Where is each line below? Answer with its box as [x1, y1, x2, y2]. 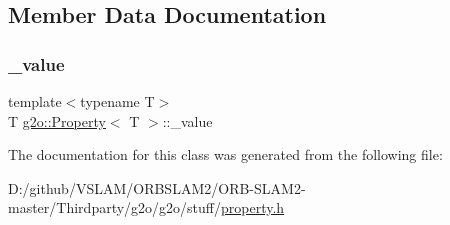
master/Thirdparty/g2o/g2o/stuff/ [8, 197, 222, 218]
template [8, 91, 62, 111]
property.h [221, 197, 285, 218]
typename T [80, 91, 155, 111]
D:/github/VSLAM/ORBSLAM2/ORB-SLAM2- [8, 177, 306, 198]
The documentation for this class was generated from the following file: [8, 144, 443, 165]
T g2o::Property [8, 110, 106, 131]
